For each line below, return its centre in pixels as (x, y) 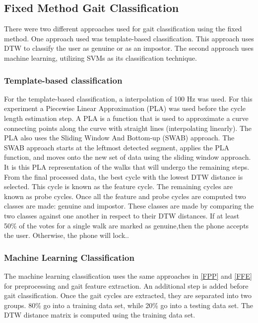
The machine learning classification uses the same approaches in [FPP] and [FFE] (128, 275)
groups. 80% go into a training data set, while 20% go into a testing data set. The (129, 305)
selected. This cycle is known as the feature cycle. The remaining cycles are (118, 186)
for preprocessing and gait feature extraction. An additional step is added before (126, 285)
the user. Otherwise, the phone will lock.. (66, 235)
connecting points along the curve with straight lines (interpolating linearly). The (128, 128)
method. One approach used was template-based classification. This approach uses (129, 38)
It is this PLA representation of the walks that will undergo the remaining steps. (127, 166)
